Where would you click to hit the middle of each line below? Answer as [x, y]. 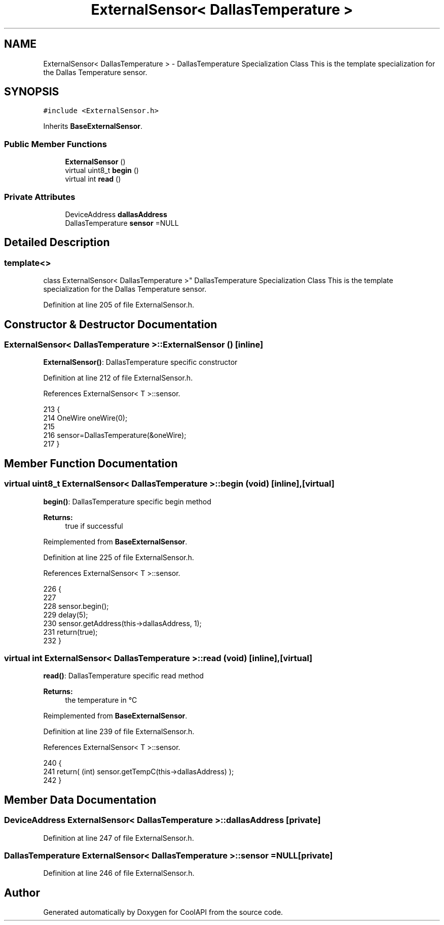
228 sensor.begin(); [76, 606]
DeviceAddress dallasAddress [116, 214]
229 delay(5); [66, 614]
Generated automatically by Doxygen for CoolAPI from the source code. [163, 912]
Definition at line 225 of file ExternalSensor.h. [119, 557]
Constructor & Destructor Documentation [111, 324]
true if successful [94, 526]
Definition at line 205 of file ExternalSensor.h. [119, 305]
